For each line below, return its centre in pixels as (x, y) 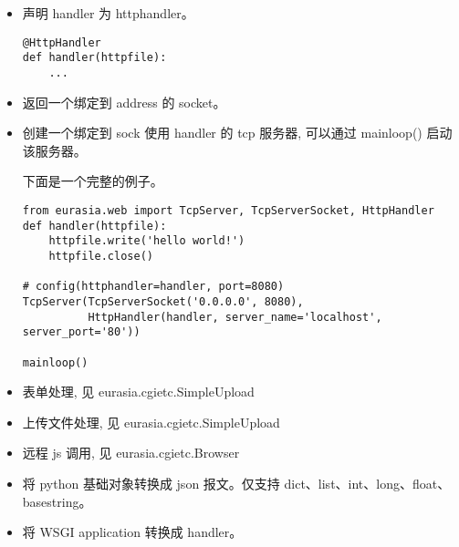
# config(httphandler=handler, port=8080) (153, 287)
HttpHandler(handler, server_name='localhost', (235, 317)
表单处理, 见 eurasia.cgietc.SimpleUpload (138, 392)
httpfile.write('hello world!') (147, 241)
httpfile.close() (101, 256)
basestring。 (57, 501)
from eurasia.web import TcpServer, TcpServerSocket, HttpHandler (228, 210)
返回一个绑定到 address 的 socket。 (124, 102)
